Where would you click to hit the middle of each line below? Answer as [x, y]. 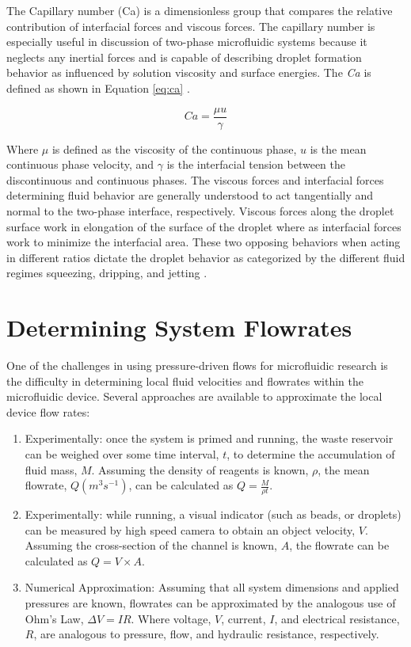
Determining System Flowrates [179, 327]
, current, [244, 618]
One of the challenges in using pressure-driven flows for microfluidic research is [197, 365]
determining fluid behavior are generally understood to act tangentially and [190, 195]
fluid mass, [51, 469]
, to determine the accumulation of [311, 454]
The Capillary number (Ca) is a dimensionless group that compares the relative [200, 10]
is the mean [338, 148]
